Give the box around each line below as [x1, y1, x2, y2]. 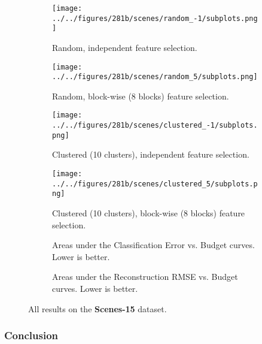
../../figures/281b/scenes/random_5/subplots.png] [52, 73, 258, 82]
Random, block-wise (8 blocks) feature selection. [52, 89, 229, 102]
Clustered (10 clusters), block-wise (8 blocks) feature [52, 207, 245, 219]
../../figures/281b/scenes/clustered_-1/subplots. [52, 121, 258, 130]
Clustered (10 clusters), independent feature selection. [52, 148, 249, 161]
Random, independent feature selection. [52, 41, 197, 53]
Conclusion [4, 328, 58, 343]
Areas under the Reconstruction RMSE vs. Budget [52, 270, 238, 283]
